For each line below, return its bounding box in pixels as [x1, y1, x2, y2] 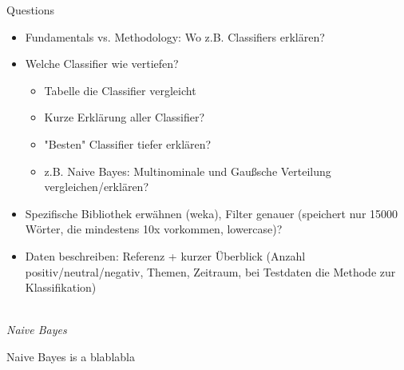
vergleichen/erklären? [44, 178, 149, 195]
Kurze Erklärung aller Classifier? [44, 109, 205, 125]
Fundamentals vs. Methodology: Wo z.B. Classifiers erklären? [25, 28, 325, 45]
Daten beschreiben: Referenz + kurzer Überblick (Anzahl [25, 247, 306, 264]
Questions [6, 2, 55, 18]
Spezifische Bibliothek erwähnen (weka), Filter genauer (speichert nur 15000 [25, 205, 398, 221]
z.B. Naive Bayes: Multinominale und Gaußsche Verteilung [44, 162, 331, 179]
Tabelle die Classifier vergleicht [44, 82, 196, 98]
